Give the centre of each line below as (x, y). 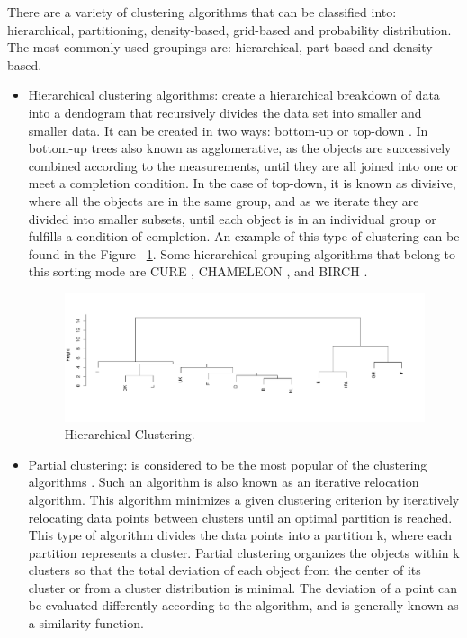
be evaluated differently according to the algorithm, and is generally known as (243, 605)
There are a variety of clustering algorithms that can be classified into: (202, 12)
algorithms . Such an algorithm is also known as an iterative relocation (224, 482)
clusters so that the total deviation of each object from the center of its (225, 570)
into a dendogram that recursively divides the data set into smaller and (225, 112)
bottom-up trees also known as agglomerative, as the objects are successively (240, 148)
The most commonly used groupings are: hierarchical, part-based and (198, 47)
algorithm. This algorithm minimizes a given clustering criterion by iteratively (244, 499)
